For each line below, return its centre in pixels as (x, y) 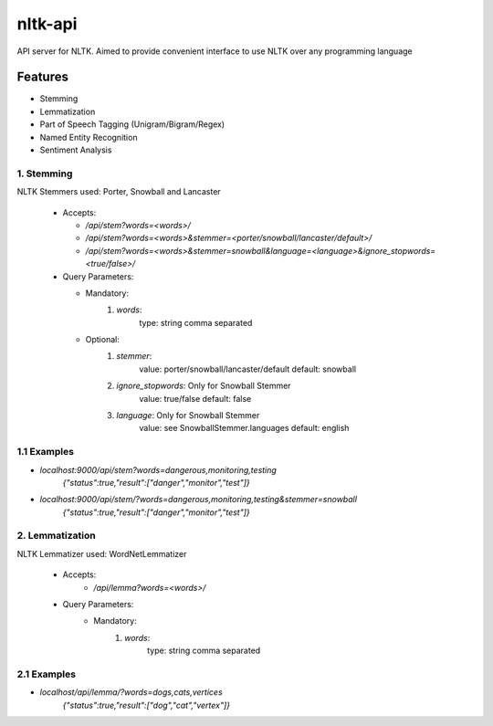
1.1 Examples (46, 452)
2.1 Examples (47, 674)
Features (42, 77)
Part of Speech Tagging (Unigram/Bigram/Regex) (132, 124)
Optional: (103, 340)
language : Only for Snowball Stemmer (188, 416)
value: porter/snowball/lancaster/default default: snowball (247, 369)
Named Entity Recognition (89, 137)
